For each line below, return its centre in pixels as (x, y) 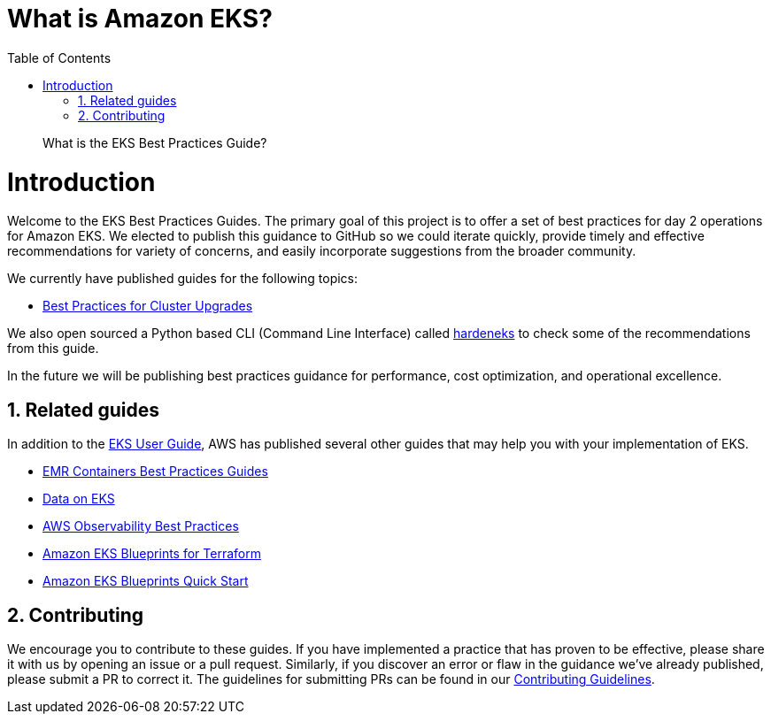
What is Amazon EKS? (140, 19)
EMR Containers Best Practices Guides (155, 472)
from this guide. (53, 349)
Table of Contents (59, 58)
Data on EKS (79, 499)
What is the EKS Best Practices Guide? (155, 142)
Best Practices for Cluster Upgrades (148, 306)
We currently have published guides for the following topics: (183, 279)
